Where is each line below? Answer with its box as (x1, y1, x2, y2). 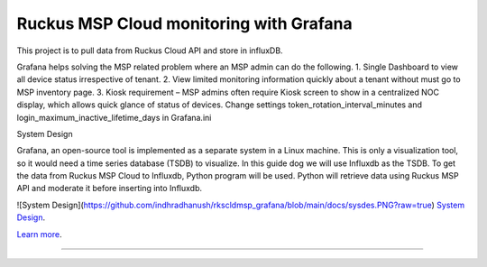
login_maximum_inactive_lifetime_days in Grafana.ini (16, 112, 212, 123)
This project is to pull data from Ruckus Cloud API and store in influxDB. (16, 45, 283, 56)
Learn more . (16, 228, 62, 239)
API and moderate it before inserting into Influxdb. (16, 183, 203, 194)
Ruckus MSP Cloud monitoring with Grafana (16, 14, 354, 33)
